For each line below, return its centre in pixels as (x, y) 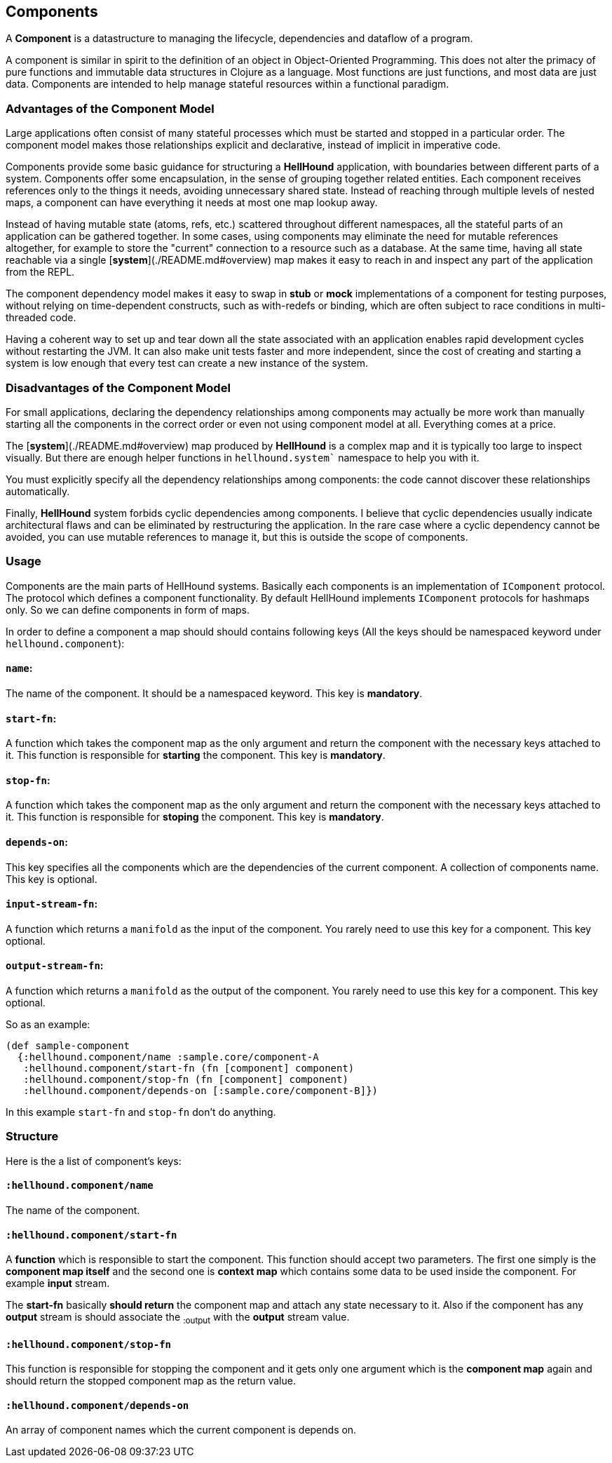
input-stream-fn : (52, 904)
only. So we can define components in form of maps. (128, 609)
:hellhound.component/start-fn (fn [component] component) (189, 1068)
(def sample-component (68, 1045)
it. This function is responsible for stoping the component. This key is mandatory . (195, 817)
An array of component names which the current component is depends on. (181, 1430)
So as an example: (48, 1024)
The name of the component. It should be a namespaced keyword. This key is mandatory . (214, 693)
